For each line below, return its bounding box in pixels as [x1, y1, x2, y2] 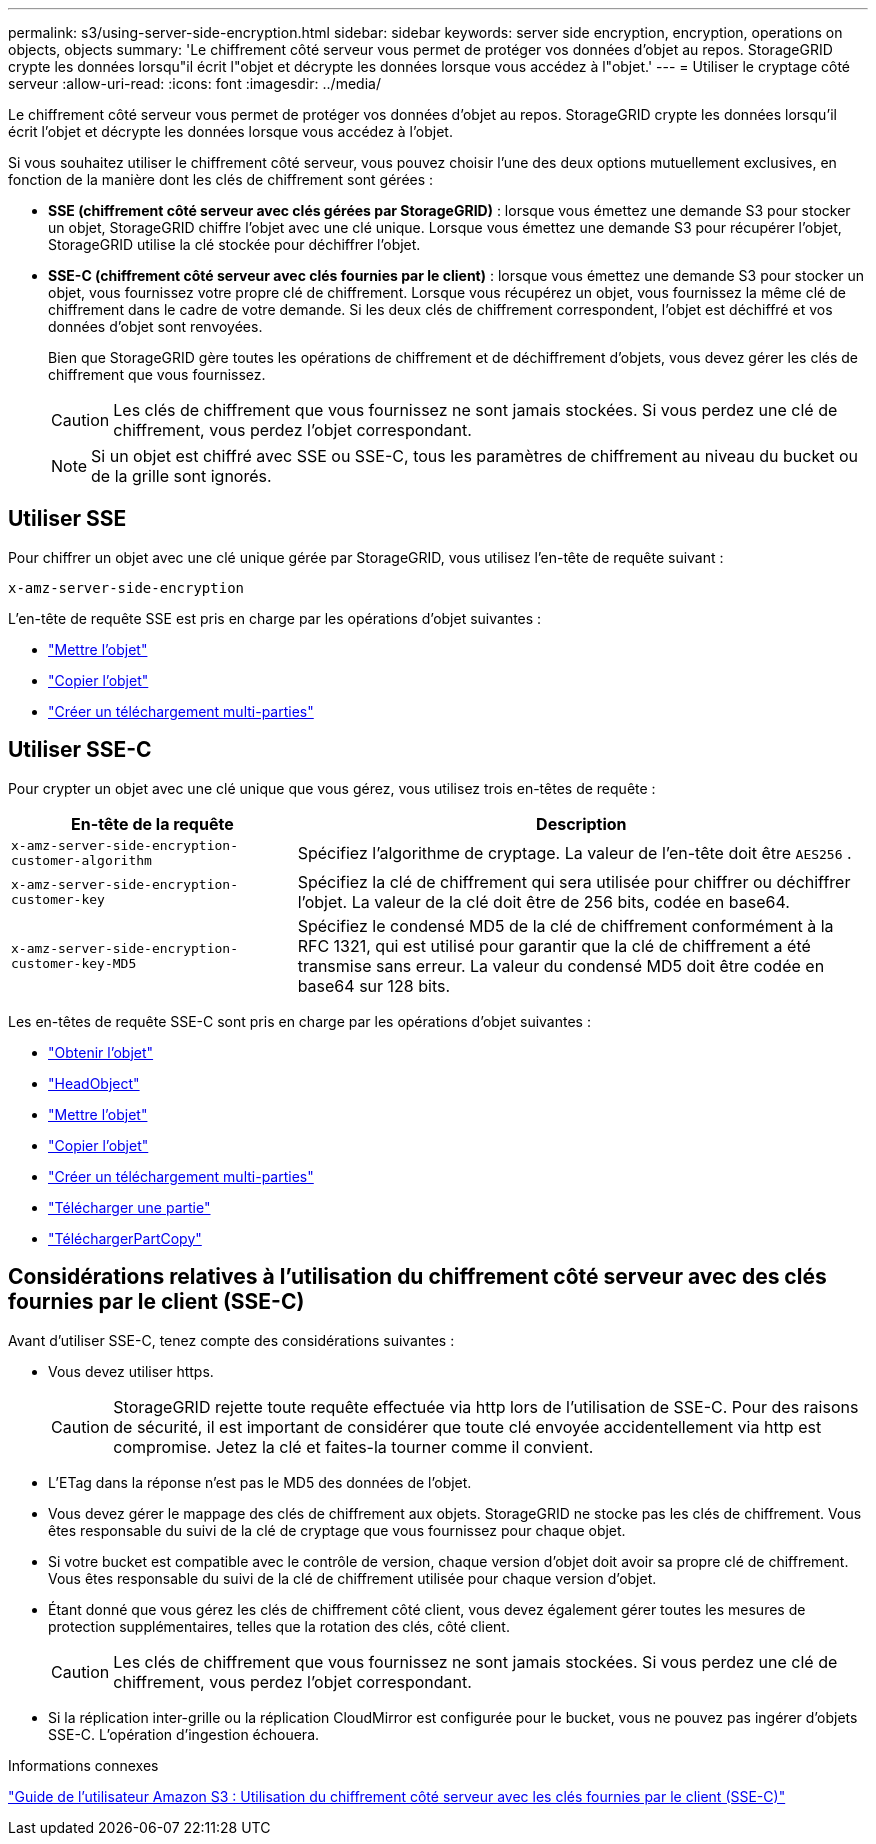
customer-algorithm [11, 852, 152, 868]
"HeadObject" [48, 1074, 140, 1092]
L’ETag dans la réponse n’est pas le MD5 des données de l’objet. [48, 1473, 472, 1491]
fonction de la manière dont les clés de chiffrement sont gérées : [8, 171, 434, 188]
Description [536, 813, 627, 834]
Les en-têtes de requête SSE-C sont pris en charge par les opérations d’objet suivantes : [8, 1012, 591, 1030]
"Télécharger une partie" [48, 1198, 211, 1216]
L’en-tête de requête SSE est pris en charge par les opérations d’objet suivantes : [8, 609, 542, 627]
